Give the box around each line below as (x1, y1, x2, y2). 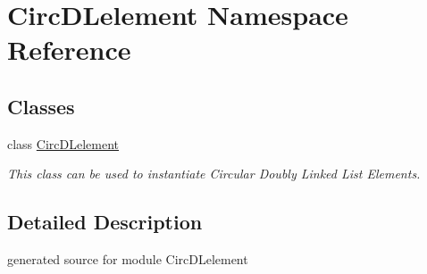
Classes (7, 92, 75, 120)
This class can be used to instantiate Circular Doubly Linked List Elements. (7, 164, 421, 183)
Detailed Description (7, 208, 203, 236)
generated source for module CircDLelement (7, 250, 248, 269)
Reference (7, 31, 131, 68)
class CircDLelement (7, 134, 120, 153)
